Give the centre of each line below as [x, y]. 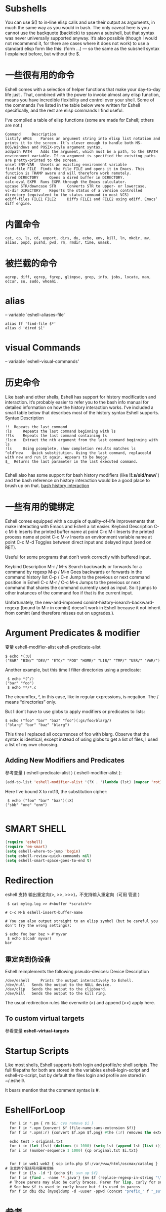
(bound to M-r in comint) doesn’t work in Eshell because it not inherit [90, 607]
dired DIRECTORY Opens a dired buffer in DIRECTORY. [65, 178]
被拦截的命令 [31, 264]
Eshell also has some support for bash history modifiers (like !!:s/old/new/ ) [82, 475]
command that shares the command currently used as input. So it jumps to [81, 587]
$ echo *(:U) [19, 656]
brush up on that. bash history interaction [47, 486]
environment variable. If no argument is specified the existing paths [80, 156]
